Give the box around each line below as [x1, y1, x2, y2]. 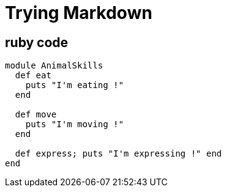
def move [15, 109, 57, 120]
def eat [15, 70, 51, 81]
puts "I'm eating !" [25, 80, 124, 90]
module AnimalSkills [5, 61, 104, 71]
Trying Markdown [5, 2, 153, 23]
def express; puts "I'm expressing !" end [15, 149, 222, 159]
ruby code [5, 34, 69, 50]
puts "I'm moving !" [25, 119, 124, 130]
